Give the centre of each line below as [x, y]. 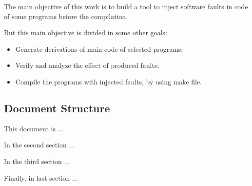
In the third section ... [37, 161]
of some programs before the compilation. [66, 16]
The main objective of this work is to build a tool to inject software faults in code [126, 6]
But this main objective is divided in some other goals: [86, 32]
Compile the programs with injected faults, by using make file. [108, 81]
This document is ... [34, 128]
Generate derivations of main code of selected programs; [99, 49]
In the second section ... [39, 145]
